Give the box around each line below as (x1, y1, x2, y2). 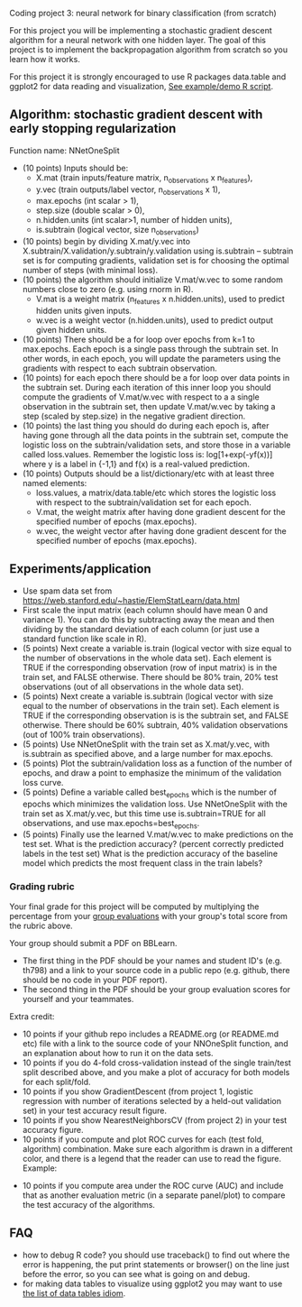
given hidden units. (35, 325, 107, 335)
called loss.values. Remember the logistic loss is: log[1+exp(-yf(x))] (22, 449, 273, 459)
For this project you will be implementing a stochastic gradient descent (9, 25, 272, 35)
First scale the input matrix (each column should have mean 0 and (22, 604, 269, 615)
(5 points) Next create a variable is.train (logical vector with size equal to (22, 642, 292, 653)
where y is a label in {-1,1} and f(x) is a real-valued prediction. (22, 459, 251, 469)
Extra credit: (9, 1010, 55, 1022)
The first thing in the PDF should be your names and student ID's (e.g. (22, 955, 282, 966)
